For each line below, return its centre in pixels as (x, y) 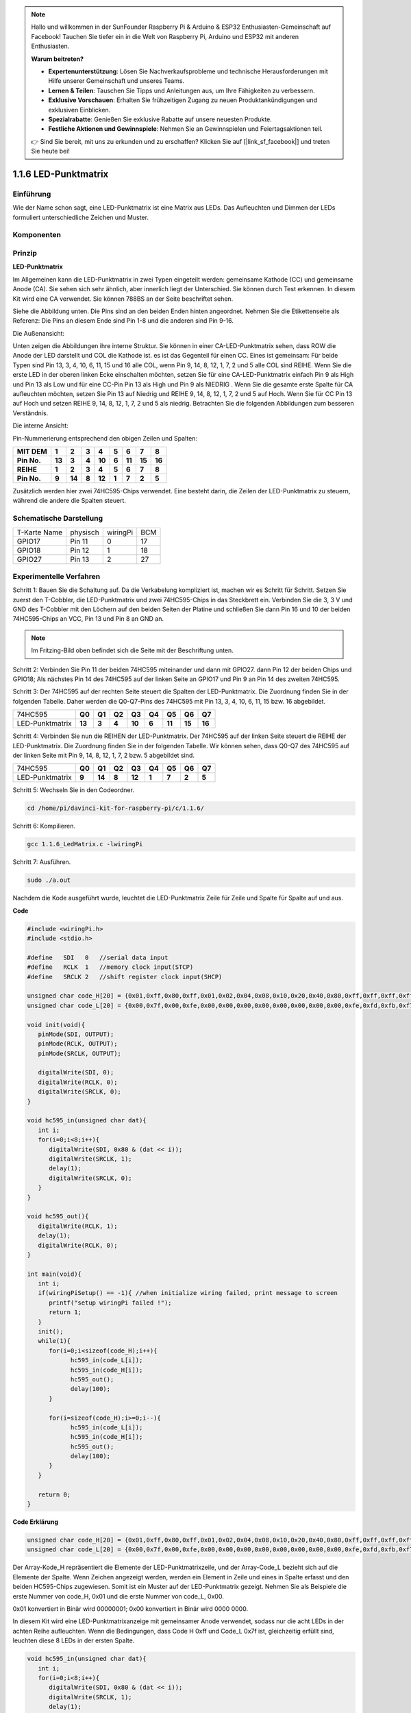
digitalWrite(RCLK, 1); (78, 1226)
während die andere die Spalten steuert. (70, 501)
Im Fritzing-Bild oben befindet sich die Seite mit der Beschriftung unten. (133, 650)
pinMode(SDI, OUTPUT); (76, 1034)
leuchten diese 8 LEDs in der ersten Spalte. (74, 1640)
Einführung (32, 194)
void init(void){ (56, 1025)
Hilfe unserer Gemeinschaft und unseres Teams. (116, 81)
